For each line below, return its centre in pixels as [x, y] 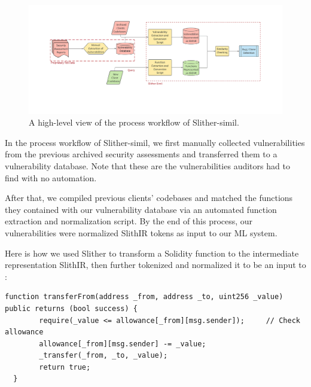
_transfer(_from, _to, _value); [103, 356]
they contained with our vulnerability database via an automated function [141, 209]
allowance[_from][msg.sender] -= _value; [123, 344]
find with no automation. [51, 177]
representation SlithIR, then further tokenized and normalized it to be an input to [155, 265]
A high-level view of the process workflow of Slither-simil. [134, 122]
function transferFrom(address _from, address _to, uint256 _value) [144, 297]
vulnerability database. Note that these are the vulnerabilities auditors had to [147, 165]
